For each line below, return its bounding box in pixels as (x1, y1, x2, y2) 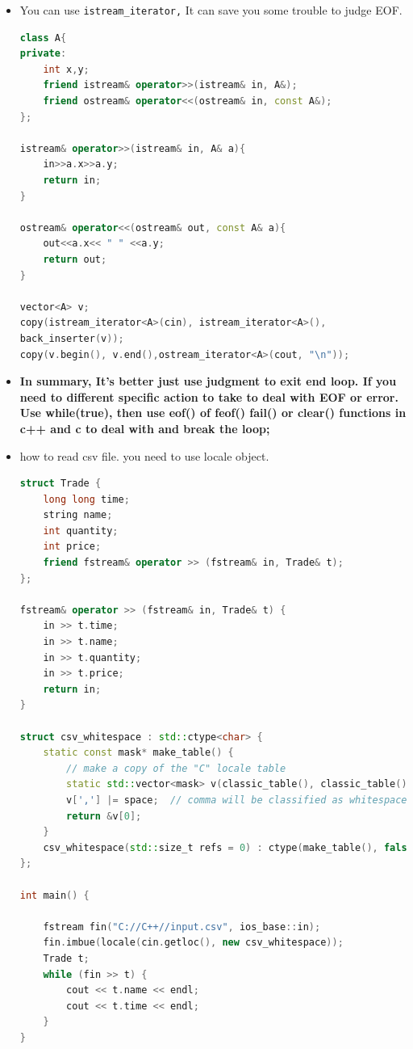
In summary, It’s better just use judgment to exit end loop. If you (19, 373, 397, 390)
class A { (19, 32, 67, 44)
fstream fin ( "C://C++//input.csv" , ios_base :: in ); (43, 921, 321, 933)
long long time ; (43, 493, 130, 505)
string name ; (43, 509, 113, 521)
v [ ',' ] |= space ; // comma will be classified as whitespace (66, 794, 407, 806)
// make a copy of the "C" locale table (66, 762, 286, 774)
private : (19, 48, 67, 60)
